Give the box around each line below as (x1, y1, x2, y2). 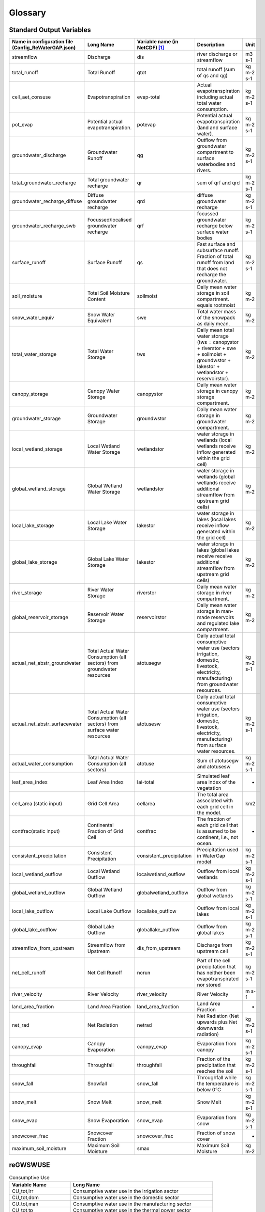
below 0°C (197, 1086, 221, 1093)
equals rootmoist (197, 302, 236, 309)
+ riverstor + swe (197, 345, 236, 351)
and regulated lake (197, 620, 239, 627)
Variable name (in (137, 38, 178, 45)
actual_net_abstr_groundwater (12, 660, 81, 667)
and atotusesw (197, 764, 231, 770)
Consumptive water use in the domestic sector (73, 1194, 179, 1201)
